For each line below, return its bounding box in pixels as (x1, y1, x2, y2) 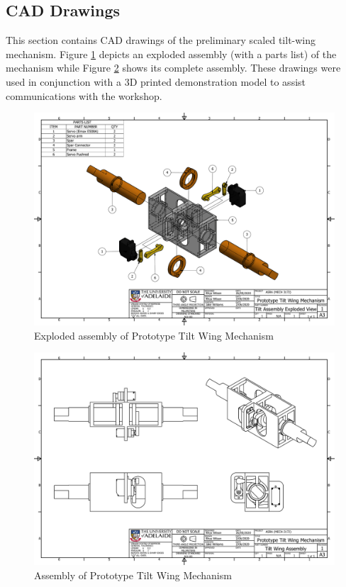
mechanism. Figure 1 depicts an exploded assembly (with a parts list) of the (6, 46, 337, 61)
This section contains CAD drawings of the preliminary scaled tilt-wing (6, 33, 316, 47)
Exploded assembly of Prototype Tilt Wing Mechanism (34, 328, 274, 342)
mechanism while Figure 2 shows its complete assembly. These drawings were (6, 60, 341, 75)
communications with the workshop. (6, 88, 162, 103)
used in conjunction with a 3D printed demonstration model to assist (6, 74, 306, 89)
